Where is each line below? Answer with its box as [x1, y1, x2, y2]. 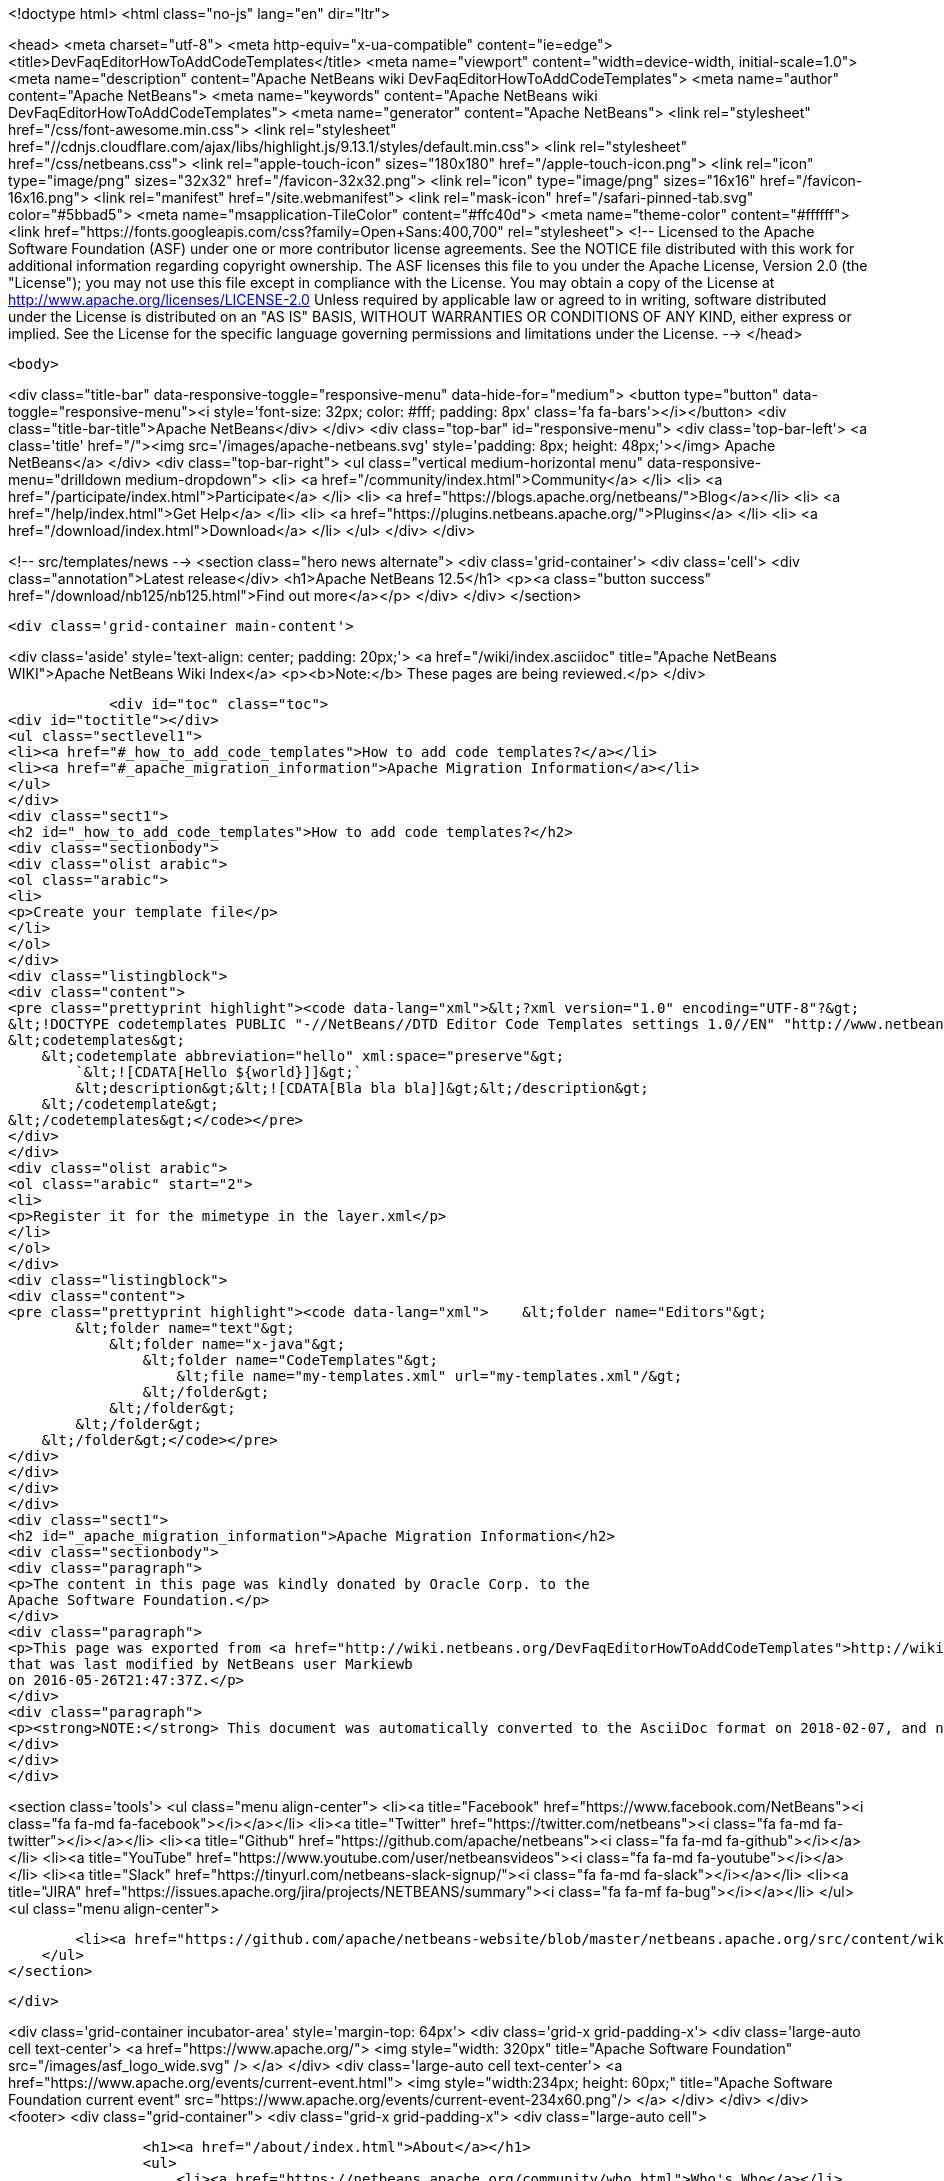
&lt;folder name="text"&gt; [75, 1320, 295, 1336]
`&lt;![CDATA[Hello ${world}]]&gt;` [75, 1064, 363, 1080]
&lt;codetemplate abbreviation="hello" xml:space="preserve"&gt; [41, 1048, 565, 1064]
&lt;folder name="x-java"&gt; [109, 1336, 346, 1352]
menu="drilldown [8, 471, 122, 488]
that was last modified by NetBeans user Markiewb [8, 1656, 413, 1672]
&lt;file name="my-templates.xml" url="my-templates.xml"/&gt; [176, 1368, 683, 1384]
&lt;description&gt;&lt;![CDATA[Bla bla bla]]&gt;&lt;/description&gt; [75, 1080, 649, 1096]
